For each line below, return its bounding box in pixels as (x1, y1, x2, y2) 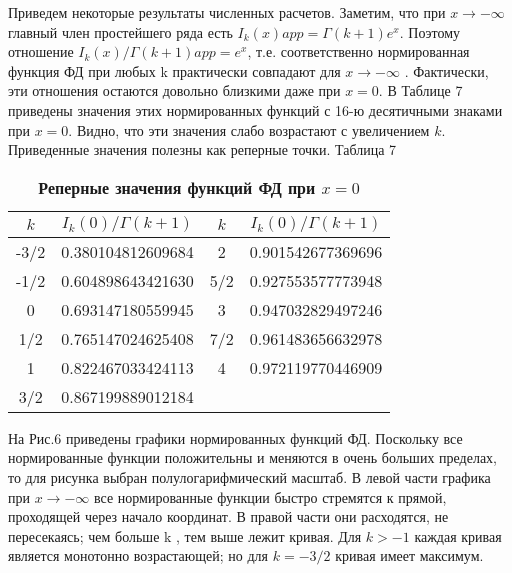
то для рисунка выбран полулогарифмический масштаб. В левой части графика (8, 466, 491, 487)
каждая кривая (414, 525, 502, 546)
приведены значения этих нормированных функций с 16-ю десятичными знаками (8, 99, 503, 120)
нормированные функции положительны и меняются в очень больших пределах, (8, 447, 498, 468)
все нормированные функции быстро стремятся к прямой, (93, 486, 447, 507)
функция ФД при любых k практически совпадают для (8, 60, 341, 81)
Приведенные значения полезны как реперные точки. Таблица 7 (8, 139, 397, 160)
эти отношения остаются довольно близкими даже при (8, 80, 341, 101)
